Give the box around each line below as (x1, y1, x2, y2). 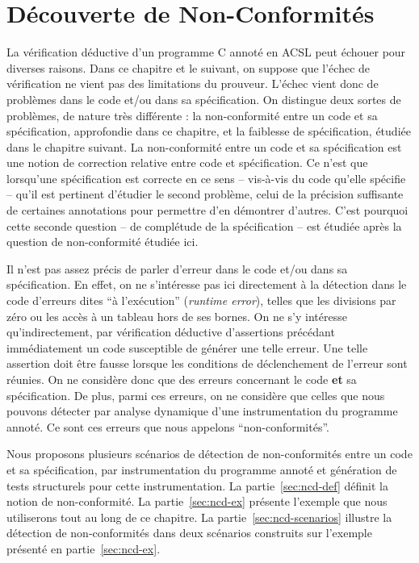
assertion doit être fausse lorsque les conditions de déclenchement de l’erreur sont (6, 355, 408, 372)
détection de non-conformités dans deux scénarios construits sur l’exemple (6, 524, 372, 541)
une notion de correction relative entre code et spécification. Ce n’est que (6, 154, 368, 171)
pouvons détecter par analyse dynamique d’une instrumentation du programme (6, 402, 398, 419)
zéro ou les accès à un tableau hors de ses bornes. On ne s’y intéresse (6, 307, 347, 324)
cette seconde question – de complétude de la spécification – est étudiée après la (6, 217, 402, 234)
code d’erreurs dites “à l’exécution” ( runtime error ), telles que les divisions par (6, 292, 396, 309)
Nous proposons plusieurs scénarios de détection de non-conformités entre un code (6, 445, 413, 462)
